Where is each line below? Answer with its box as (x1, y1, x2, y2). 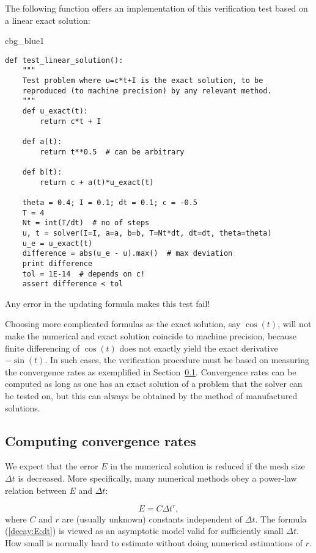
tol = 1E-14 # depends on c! (22, 269, 145, 278)
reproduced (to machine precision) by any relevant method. (22, 86, 272, 95)
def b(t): (22, 168, 62, 176)
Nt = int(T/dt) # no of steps (22, 219, 150, 228)
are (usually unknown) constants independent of (62, 512, 243, 525)
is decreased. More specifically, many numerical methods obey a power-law (18, 472, 297, 485)
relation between (5, 483, 67, 496)
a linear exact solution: (5, 13, 90, 26)
